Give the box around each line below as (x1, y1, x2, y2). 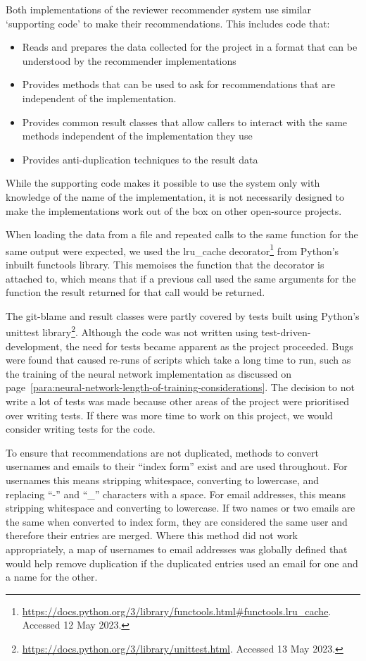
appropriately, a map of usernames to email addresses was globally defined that (6, 541, 348, 556)
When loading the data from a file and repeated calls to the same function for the (6, 227, 358, 242)
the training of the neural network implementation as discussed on (6, 366, 292, 381)
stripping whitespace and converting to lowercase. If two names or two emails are (6, 500, 355, 515)
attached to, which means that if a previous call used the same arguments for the (6, 271, 356, 285)
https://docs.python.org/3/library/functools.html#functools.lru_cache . (22, 603, 332, 618)
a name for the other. (6, 569, 98, 584)
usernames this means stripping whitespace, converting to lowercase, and (6, 472, 320, 487)
